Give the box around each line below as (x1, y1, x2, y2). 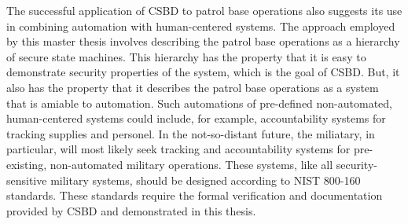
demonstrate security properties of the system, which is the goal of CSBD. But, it (6, 64, 400, 80)
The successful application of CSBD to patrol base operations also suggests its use (6, 2, 402, 18)
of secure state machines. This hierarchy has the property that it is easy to (6, 48, 366, 64)
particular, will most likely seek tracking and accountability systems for (6, 141, 351, 157)
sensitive (6, 171, 47, 188)
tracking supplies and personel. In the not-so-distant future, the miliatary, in (6, 125, 375, 141)
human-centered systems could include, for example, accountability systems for (6, 110, 386, 127)
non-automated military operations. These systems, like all (50, 156, 333, 172)
